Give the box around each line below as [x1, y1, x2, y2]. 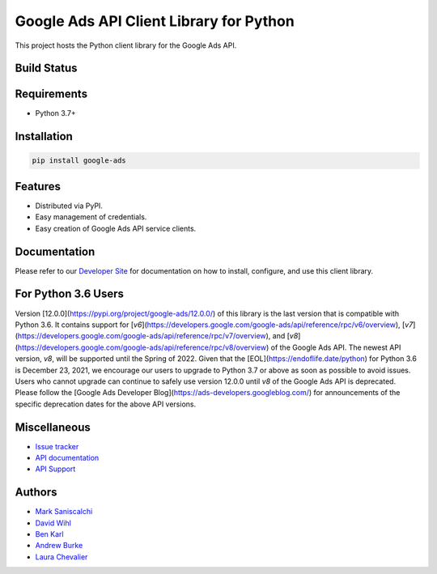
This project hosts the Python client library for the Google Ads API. [15, 40, 237, 50]
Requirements [15, 87, 88, 101]
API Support [35, 464, 76, 474]
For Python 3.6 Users [15, 287, 125, 301]
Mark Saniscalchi [35, 507, 93, 517]
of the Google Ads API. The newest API [270, 342, 401, 352]
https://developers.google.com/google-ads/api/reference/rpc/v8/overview [17, 342, 267, 352]
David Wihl [35, 518, 72, 528]
